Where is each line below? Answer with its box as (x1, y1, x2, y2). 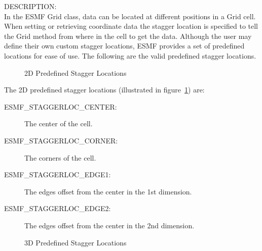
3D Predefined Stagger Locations (24, 237, 127, 247)
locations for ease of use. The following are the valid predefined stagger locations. (4, 50, 256, 61)
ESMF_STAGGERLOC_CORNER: (4, 135, 118, 145)
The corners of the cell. (24, 152, 96, 163)
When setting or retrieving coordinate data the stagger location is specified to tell (4, 21, 258, 31)
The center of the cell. (24, 118, 93, 129)
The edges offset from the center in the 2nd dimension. (24, 220, 195, 230)
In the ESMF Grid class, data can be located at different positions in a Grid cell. (4, 11, 256, 21)
